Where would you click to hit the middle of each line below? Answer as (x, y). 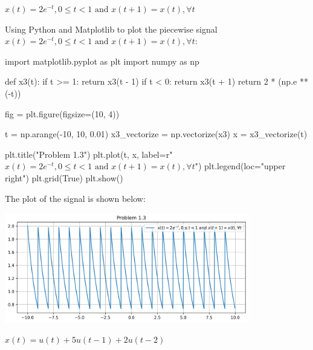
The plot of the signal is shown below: (75, 198)
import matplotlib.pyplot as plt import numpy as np (102, 61)
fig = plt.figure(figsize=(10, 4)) (62, 113)
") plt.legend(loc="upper (240, 166)
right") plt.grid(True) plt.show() (64, 177)
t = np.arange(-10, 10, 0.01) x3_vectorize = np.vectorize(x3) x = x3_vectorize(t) (156, 134)
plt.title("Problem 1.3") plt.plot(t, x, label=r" (89, 154)
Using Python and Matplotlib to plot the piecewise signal (111, 29)
